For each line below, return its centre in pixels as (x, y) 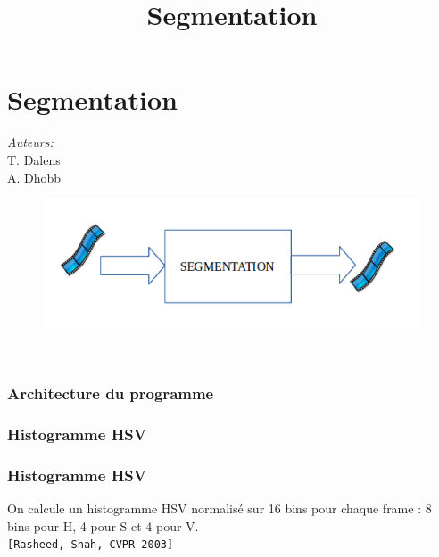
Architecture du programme (111, 393)
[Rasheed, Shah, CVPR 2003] (91, 545)
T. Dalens (34, 159)
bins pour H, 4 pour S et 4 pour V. (103, 525)
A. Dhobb (34, 177)
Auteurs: (30, 142)
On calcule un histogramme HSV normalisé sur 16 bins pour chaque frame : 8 (219, 508)
